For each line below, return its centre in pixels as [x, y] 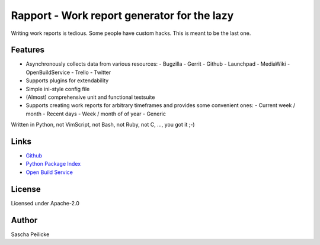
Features [28, 50]
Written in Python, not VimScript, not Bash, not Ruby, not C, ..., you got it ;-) [103, 125]
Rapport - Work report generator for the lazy [122, 15]
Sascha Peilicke [30, 234]
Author [24, 220]
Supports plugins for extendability [67, 80]
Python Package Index [53, 164]
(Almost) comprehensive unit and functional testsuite [90, 97]
